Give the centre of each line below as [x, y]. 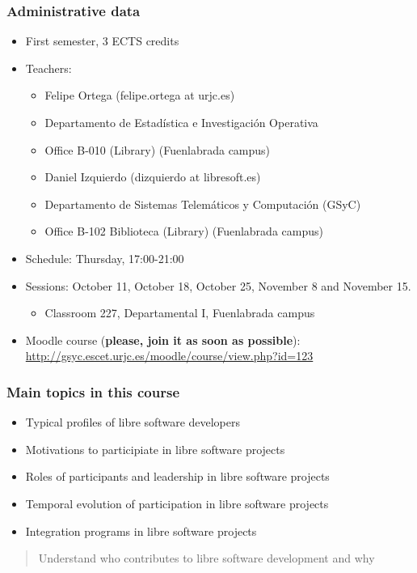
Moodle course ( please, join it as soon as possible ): [163, 340]
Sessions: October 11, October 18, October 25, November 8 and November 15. [218, 285]
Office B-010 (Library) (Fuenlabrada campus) [158, 149]
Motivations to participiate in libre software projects [155, 449]
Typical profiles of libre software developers [133, 422]
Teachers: [48, 68]
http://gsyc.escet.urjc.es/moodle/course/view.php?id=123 [169, 356]
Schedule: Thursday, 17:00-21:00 [105, 258]
